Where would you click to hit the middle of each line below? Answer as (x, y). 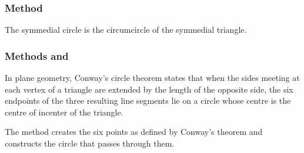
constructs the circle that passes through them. (90, 143)
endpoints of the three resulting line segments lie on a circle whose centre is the (148, 101)
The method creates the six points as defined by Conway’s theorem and (134, 132)
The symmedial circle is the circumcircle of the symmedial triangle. (126, 30)
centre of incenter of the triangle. (64, 112)
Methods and (37, 55)
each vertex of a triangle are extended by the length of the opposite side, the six (149, 89)
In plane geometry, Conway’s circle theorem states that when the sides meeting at (152, 78)
